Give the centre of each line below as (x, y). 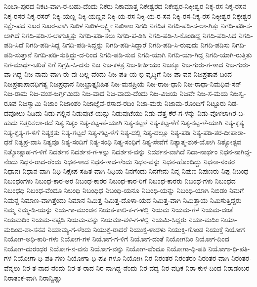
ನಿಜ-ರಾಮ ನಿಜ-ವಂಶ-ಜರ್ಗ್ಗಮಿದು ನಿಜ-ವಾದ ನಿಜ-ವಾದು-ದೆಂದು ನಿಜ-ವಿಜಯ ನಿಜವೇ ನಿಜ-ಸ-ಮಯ (116, 93)
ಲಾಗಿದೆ (12, 35)
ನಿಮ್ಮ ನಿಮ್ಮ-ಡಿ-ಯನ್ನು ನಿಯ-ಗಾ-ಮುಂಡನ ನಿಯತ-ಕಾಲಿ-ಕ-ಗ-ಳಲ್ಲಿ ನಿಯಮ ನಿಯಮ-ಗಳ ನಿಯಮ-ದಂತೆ (119, 210)
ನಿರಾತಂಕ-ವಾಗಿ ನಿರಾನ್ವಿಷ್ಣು (33, 277)
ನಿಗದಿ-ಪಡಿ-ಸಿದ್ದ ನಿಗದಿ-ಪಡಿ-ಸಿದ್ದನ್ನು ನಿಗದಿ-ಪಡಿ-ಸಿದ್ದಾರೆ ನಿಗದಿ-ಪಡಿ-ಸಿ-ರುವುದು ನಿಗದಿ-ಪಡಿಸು (128, 45)
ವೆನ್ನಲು (12, 268)
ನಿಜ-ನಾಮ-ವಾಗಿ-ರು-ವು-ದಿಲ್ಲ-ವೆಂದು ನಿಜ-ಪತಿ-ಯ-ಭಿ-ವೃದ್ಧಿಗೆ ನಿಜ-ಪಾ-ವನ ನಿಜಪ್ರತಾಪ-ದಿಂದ (128, 74)
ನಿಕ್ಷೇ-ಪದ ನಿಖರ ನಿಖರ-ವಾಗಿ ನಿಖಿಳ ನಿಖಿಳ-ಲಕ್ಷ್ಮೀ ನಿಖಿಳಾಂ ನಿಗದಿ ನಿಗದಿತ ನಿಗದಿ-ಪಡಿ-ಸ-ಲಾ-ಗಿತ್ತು (111, 25)
